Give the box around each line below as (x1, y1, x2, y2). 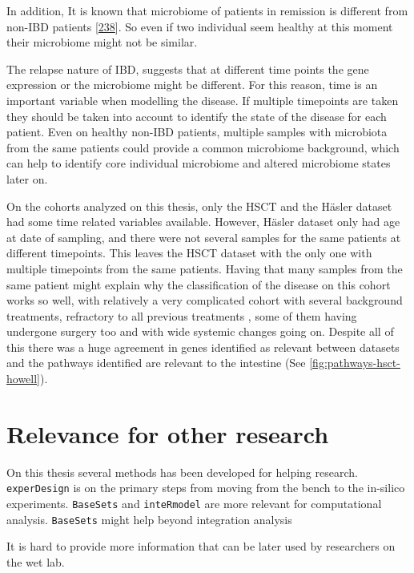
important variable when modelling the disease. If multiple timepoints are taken (6, 91, 399, 108)
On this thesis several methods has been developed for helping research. (6, 463, 358, 480)
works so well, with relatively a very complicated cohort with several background (6, 292, 403, 309)
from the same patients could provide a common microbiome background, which (6, 139, 400, 155)
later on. (6, 170, 48, 187)
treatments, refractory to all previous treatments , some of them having (6, 307, 357, 324)
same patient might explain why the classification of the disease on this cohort (6, 276, 391, 293)
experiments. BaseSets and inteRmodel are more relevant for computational (6, 495, 382, 512)
